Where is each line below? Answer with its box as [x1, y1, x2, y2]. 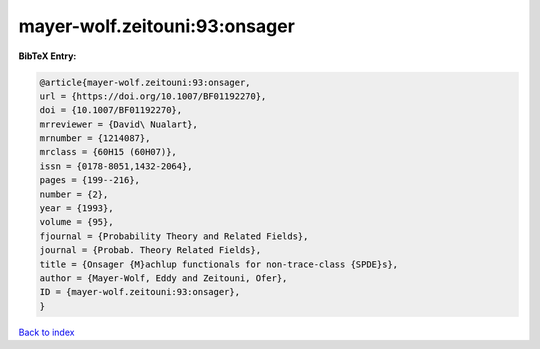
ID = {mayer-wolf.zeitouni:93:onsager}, [39, 286, 240, 298]
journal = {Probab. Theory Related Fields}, [39, 245, 262, 256]
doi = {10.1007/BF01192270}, [39, 105, 183, 116]
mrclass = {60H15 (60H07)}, [39, 146, 177, 158]
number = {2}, [39, 188, 109, 200]
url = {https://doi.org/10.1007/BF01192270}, [39, 90, 267, 102]
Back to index [18, 326, 75, 338]
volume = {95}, [39, 216, 114, 228]
